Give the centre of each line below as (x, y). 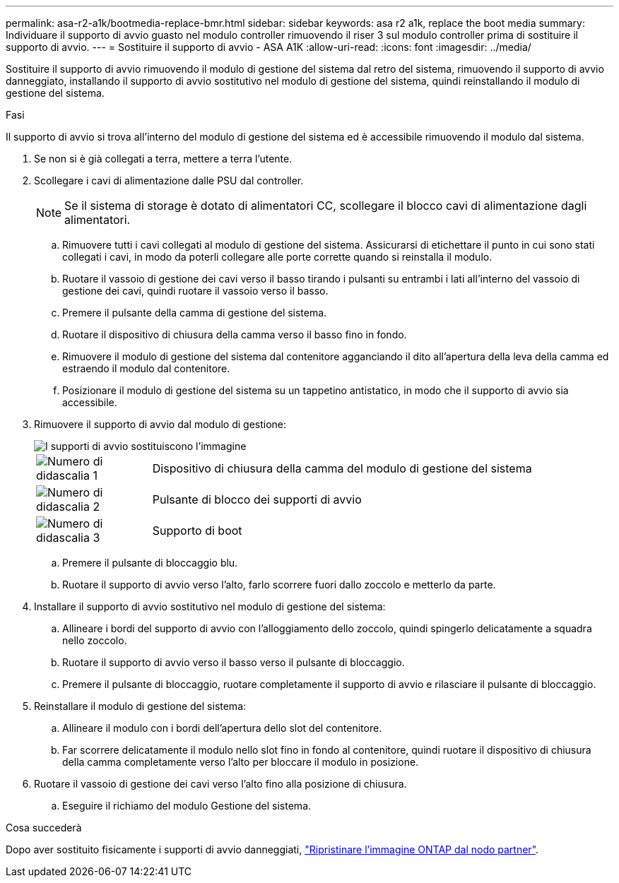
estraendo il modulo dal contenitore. (146, 368)
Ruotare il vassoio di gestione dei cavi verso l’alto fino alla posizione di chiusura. (220, 784)
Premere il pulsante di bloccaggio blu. (150, 563)
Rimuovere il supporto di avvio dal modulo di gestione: (160, 424)
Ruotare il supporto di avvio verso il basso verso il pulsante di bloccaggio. (234, 662)
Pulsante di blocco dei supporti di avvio (257, 499)
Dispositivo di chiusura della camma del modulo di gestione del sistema (342, 468)
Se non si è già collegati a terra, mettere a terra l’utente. (163, 159)
